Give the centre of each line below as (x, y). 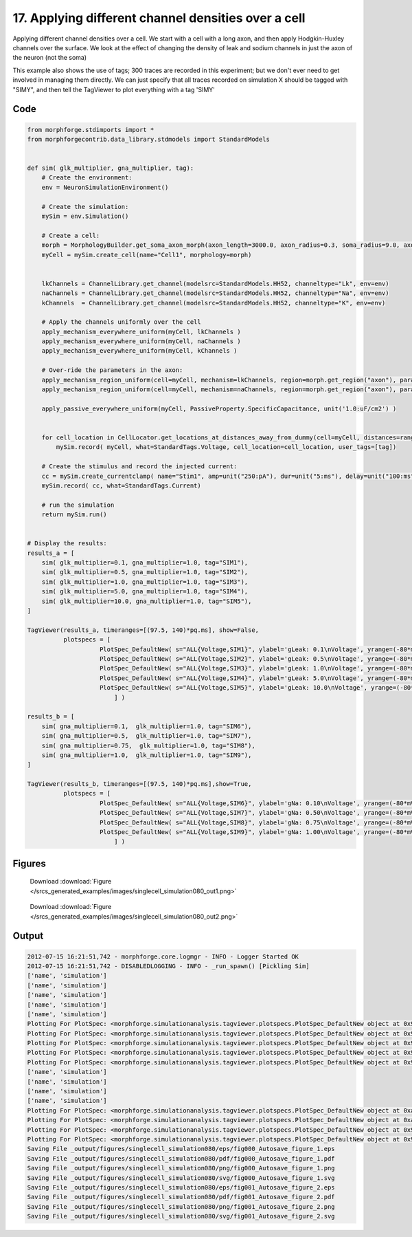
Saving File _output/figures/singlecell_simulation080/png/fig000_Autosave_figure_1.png (181, 1168)
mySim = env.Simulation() (85, 216)
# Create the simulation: (85, 207)
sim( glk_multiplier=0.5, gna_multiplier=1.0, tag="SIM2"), (145, 572)
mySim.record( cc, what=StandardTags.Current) (122, 485)
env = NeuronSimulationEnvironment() (105, 187)
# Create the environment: (87, 178)
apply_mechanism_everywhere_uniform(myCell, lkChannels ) (141, 331)
